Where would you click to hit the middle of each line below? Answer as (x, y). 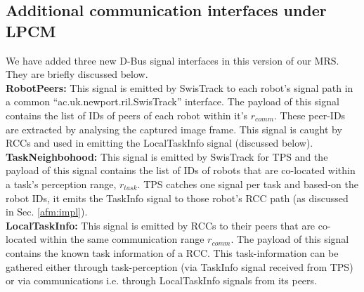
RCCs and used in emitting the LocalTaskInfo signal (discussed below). (160, 143)
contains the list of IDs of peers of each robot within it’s (127, 115)
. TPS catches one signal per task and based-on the (248, 184)
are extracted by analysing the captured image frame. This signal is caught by (174, 129)
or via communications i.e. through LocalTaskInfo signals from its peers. (161, 280)
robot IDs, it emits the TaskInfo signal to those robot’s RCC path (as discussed (177, 198)
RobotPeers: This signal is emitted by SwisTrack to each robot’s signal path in (180, 87)
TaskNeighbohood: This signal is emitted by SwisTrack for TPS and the (167, 156)
